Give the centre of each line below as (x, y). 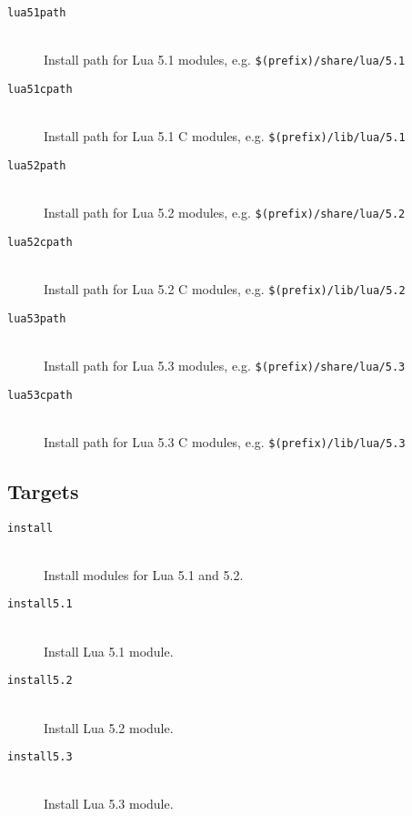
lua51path (37, 13)
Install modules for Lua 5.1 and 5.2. (144, 574)
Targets (43, 490)
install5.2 (40, 681)
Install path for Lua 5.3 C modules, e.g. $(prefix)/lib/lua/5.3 (225, 441)
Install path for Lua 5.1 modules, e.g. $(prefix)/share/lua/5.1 (225, 60)
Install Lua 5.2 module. (109, 727)
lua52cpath (40, 242)
